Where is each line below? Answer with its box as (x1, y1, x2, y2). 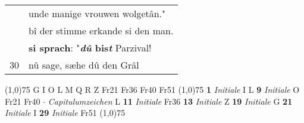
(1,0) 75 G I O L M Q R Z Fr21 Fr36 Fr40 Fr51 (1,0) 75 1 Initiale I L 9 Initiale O (5, 83, 300, 95)
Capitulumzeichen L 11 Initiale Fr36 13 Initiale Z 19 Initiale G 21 (48, 95, 293, 107)
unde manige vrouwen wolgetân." (29, 7, 166, 20)
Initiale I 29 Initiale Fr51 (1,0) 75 (5, 106, 126, 119)
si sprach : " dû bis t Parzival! (29, 41, 152, 54)
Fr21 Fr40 (5, 95, 40, 107)
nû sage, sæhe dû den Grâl (29, 58, 139, 72)
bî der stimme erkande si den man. (29, 24, 174, 37)
